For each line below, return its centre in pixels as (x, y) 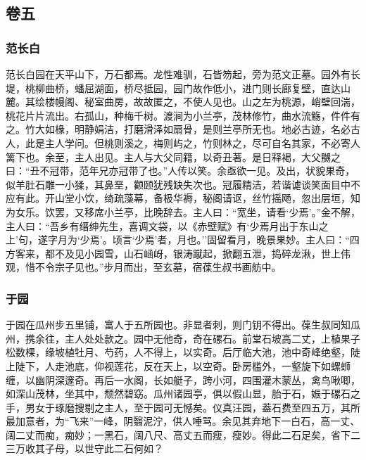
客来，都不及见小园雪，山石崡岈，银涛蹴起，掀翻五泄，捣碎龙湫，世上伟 (183, 253)
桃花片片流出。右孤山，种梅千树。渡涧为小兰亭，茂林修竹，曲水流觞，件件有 (183, 115)
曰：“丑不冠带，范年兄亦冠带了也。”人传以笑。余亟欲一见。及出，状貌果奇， (181, 171)
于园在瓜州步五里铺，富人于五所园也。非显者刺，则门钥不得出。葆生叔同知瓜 (183, 325)
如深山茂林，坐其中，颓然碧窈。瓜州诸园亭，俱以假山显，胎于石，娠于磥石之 (183, 394)
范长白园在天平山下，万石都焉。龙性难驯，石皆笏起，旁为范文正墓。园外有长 (183, 74)
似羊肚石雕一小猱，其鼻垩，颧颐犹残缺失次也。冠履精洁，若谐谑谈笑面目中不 (183, 184)
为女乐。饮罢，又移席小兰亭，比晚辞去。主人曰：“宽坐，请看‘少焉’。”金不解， (183, 211)
